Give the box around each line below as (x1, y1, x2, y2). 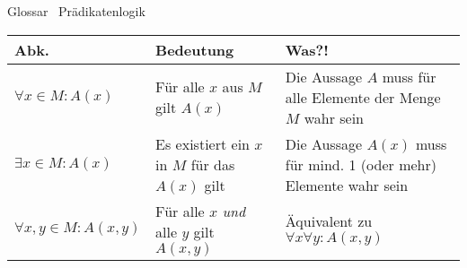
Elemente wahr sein (285, 174, 409, 195)
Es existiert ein (155, 133, 250, 154)
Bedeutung (155, 39, 234, 60)
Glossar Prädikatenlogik (7, 2, 145, 20)
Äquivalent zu (285, 211, 373, 232)
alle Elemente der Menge (285, 86, 441, 108)
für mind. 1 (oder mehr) (285, 153, 436, 175)
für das (190, 153, 235, 175)
